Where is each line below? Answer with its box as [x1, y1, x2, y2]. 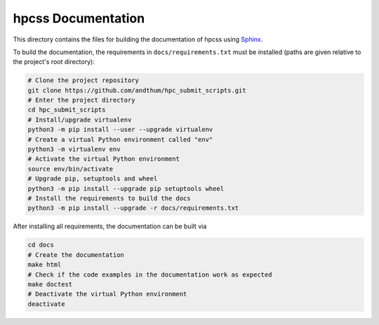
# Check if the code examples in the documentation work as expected [27, 270, 272, 279]
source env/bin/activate [27, 165, 114, 173]
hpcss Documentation [13, 11, 145, 26]
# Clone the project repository [27, 77, 140, 84]
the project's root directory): [13, 58, 95, 66]
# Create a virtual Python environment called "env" [27, 135, 213, 143]
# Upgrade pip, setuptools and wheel [27, 175, 158, 183]
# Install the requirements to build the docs [27, 194, 191, 202]
